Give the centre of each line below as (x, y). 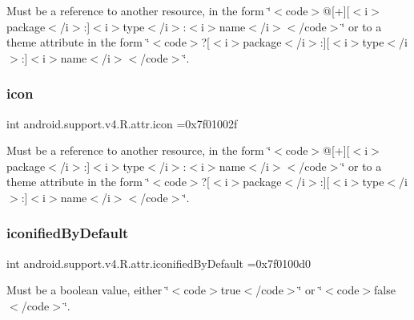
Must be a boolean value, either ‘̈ (88, 290)
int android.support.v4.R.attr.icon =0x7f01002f (122, 123)
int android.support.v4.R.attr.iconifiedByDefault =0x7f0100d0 (159, 263)
